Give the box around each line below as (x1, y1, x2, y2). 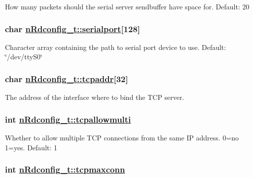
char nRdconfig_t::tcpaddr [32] (5, 72, 128, 85)
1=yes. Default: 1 (5, 142, 58, 152)
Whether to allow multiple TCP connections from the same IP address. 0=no (5, 133, 239, 143)
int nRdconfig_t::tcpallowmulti (5, 113, 131, 125)
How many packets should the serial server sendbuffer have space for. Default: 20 (5, 1, 250, 11)
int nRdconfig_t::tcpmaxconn (5, 163, 125, 176)
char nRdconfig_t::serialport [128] (5, 22, 141, 35)
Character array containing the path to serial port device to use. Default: (5, 42, 226, 52)
